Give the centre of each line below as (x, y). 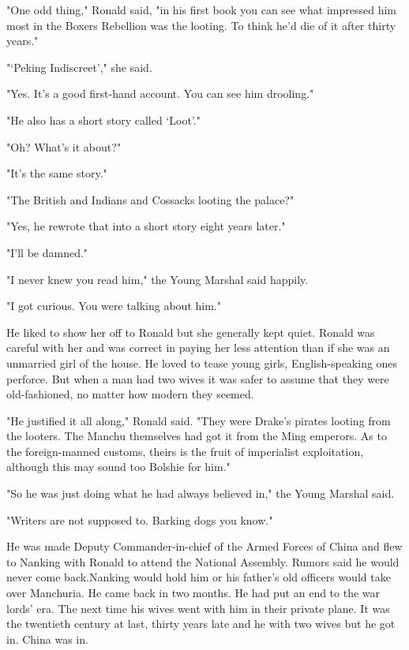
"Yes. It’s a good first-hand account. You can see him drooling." (160, 93)
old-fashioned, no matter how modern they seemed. (130, 394)
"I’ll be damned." (47, 252)
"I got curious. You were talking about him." (114, 306)
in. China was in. (47, 639)
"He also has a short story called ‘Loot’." (103, 120)
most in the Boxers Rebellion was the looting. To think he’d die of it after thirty (201, 25)
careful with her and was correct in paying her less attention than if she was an (198, 347)
